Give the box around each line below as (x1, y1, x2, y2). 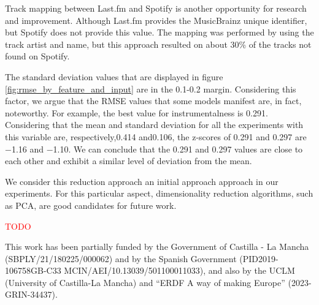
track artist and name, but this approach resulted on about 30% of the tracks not (5, 37, 312, 50)
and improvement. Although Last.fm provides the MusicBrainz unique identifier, (5, 13, 307, 26)
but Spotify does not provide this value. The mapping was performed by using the (5, 26, 314, 39)
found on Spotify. (5, 50, 70, 62)
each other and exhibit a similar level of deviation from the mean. (5, 154, 252, 167)
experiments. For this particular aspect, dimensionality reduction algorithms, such (5, 187, 313, 200)
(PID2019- (239, 252, 279, 265)
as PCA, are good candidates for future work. (5, 198, 177, 211)
